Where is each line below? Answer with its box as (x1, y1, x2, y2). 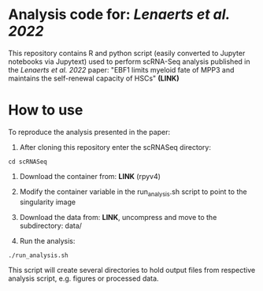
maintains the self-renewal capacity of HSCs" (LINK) (8, 73, 180, 83)
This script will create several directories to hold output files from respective (8, 265, 256, 274)
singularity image (19, 197, 76, 207)
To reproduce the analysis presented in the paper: (8, 127, 171, 136)
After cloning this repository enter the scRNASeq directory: (19, 142, 211, 151)
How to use (8, 101, 83, 119)
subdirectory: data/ (19, 221, 83, 230)
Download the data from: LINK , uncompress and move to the (19, 212, 217, 222)
